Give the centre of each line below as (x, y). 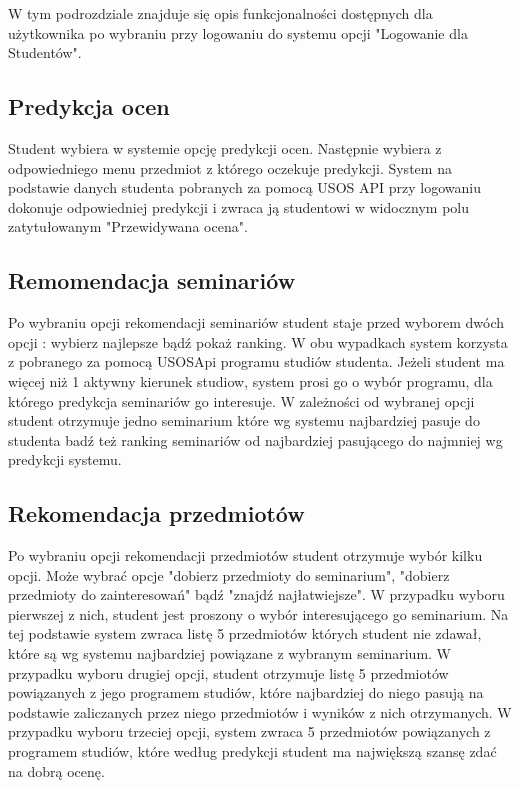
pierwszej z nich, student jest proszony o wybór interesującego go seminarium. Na (258, 613)
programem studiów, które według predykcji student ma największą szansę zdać (252, 751)
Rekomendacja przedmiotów (156, 513)
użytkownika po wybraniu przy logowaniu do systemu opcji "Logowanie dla (238, 32)
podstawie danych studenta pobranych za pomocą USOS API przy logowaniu (244, 187)
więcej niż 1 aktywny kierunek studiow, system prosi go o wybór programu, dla (250, 380)
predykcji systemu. (65, 459)
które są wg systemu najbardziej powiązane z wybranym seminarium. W (230, 653)
